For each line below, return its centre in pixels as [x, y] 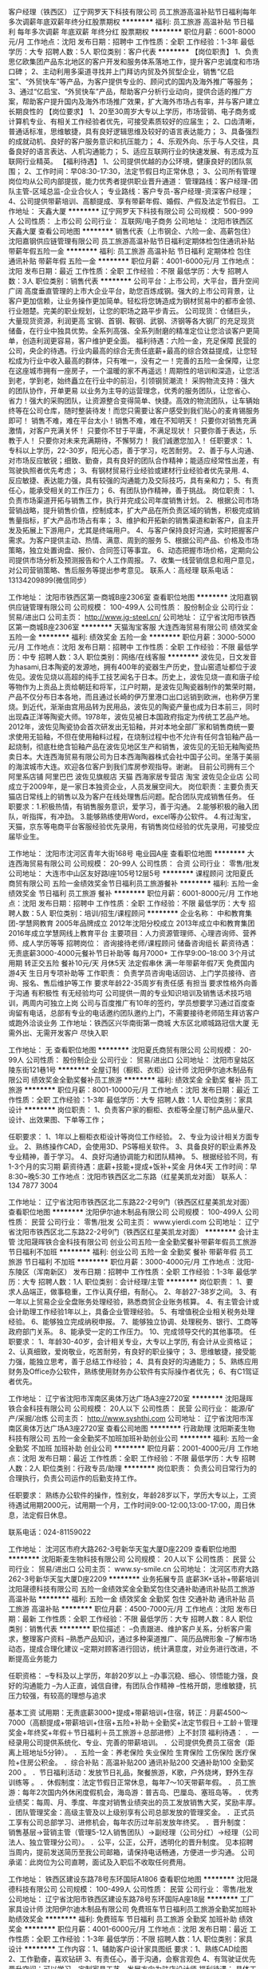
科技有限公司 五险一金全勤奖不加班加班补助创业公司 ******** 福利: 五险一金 [134, 1438]
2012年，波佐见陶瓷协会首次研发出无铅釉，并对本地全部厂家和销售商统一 [128, 727]
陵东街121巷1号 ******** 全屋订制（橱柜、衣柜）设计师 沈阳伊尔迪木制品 [128, 1070]
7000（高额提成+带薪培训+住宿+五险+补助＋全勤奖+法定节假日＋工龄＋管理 [133, 1722]
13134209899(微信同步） [49, 580]
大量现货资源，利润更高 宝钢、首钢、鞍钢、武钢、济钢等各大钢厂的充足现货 [132, 321]
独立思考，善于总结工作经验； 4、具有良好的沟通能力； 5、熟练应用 [147, 1361]
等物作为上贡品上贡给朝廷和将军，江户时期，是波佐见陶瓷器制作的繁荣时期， [134, 687]
